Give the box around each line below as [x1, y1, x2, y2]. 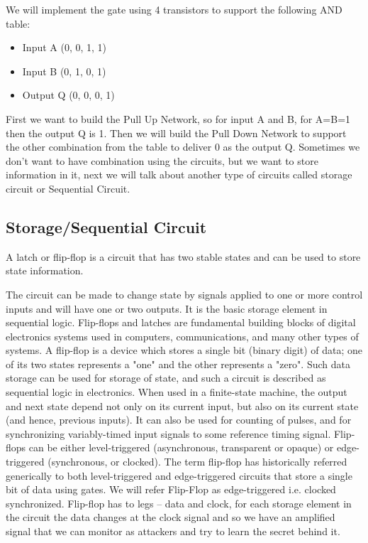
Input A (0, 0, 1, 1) [22, 40, 107, 55]
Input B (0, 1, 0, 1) [22, 63, 106, 78]
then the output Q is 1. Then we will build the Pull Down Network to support [6, 125, 347, 140]
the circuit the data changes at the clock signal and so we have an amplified [6, 510, 335, 525]
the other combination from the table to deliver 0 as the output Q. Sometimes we [6, 139, 360, 154]
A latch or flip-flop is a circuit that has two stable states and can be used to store [6, 249, 361, 264]
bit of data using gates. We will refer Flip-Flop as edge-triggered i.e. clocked [6, 482, 336, 497]
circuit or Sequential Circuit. [6, 181, 130, 195]
